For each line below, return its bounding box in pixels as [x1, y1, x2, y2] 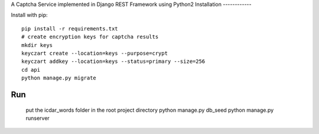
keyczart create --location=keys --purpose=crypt [21, 50, 168, 56]
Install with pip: [11, 12, 48, 19]
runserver [25, 115, 50, 122]
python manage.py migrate [21, 75, 97, 82]
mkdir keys [21, 42, 53, 48]
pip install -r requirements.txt [21, 25, 118, 32]
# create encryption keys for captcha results [21, 33, 159, 41]
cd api [21, 66, 41, 73]
